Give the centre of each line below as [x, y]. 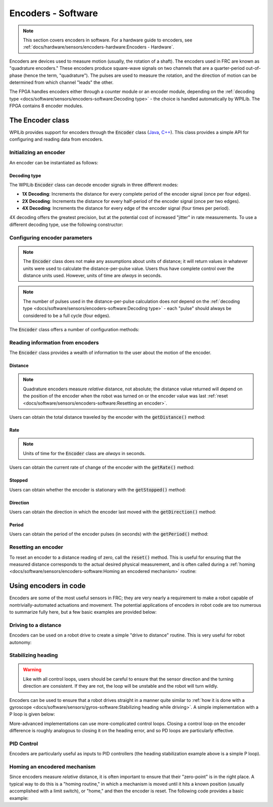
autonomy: [20, 642]
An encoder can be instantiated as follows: [54, 162]
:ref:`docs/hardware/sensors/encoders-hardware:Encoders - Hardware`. [99, 47]
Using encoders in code [48, 586]
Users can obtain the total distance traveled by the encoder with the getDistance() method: [107, 417]
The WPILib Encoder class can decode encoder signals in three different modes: [94, 185]
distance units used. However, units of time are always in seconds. [93, 275]
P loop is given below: [32, 714]
